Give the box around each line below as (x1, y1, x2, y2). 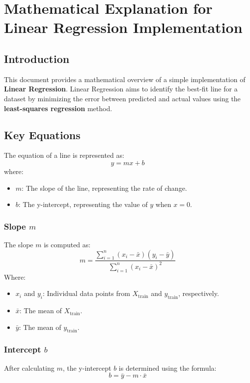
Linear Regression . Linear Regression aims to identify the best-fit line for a (4, 84, 238, 94)
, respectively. (178, 288, 219, 298)
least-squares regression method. (4, 103, 112, 113)
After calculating (4, 362, 55, 373)
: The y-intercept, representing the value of (18, 199, 148, 209)
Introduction (4, 51, 70, 66)
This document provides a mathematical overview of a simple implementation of (4, 74, 246, 84)
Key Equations (4, 127, 81, 142)
